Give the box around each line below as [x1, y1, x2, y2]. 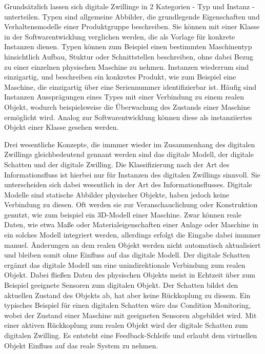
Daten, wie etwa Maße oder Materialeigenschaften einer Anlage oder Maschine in [4, 219, 258, 230]
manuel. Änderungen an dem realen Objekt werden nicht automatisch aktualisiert [4, 239, 261, 250]
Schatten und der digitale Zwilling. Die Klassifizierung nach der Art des [4, 159, 230, 169]
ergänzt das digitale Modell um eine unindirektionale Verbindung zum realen [4, 259, 246, 270]
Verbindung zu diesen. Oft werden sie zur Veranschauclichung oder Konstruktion [4, 199, 258, 210]
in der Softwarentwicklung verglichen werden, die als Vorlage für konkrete [4, 31, 235, 42]
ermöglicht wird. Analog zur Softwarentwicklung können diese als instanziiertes [4, 111, 252, 122]
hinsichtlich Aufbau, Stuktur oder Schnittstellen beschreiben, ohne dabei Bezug [4, 51, 253, 62]
